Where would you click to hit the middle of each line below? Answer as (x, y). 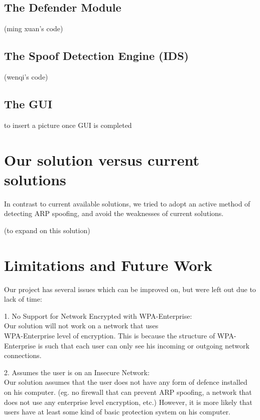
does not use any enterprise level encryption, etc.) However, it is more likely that (128, 402)
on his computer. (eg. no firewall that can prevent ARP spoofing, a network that (128, 392)
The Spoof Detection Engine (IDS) (96, 56)
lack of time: (23, 299)
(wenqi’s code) (26, 77)
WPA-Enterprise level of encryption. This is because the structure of (110, 335)
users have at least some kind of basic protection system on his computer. (117, 412)
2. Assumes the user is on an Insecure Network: (77, 372)
